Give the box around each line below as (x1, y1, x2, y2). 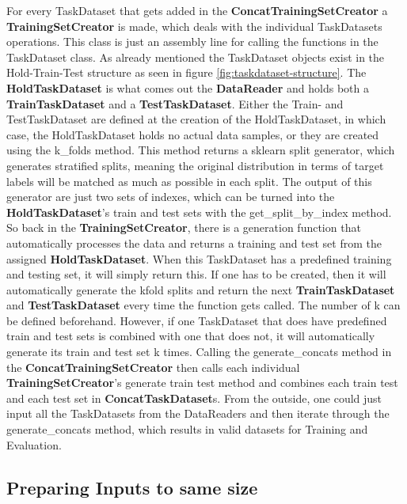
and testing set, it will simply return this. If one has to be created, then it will (6, 266, 386, 282)
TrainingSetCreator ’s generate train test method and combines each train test (6, 374, 398, 391)
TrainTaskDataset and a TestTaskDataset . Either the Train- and (6, 95, 344, 112)
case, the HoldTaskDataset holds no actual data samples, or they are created (6, 126, 379, 142)
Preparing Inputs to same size (6, 475, 258, 499)
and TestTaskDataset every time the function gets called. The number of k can (6, 297, 401, 313)
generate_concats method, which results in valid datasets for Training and (6, 421, 368, 438)
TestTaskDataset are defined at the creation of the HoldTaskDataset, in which (6, 111, 386, 127)
